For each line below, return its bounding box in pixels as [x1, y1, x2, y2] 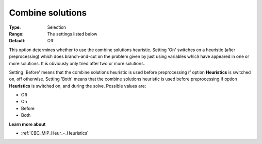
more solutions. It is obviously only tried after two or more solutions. [9, 60, 145, 66]
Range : [9, 31, 24, 36]
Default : [9, 38, 26, 44]
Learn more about [9, 121, 46, 127]
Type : [9, 24, 21, 30]
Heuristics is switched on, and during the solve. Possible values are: [9, 83, 147, 89]
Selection [47, 24, 66, 30]
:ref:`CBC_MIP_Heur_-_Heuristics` [21, 130, 89, 136]
